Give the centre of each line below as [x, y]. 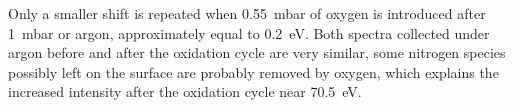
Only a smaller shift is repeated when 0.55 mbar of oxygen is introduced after [247, 13]
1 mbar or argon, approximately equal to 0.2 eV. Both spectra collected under [249, 32]
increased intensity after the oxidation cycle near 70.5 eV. [185, 91]
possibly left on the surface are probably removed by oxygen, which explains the [253, 71]
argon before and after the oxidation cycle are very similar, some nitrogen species [257, 52]
